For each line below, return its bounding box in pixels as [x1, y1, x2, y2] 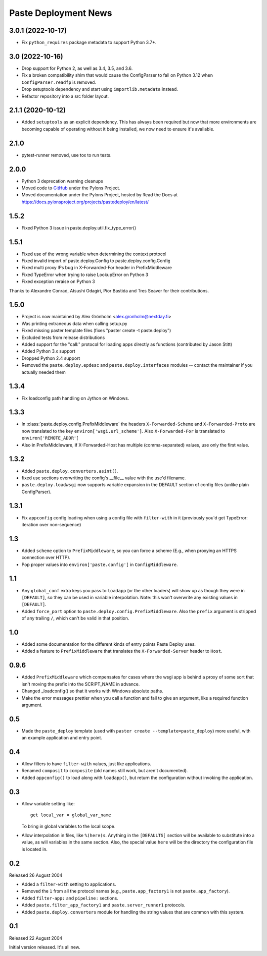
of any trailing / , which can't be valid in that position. [21, 615, 130, 621]
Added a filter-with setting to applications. [21, 881, 116, 887]
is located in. [21, 846, 48, 852]
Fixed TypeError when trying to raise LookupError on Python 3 [21, 272, 148, 278]
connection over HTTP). [21, 555, 71, 561]
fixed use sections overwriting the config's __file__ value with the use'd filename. [21, 475, 186, 481]
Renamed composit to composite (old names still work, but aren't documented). [21, 768, 188, 774]
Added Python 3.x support [21, 348, 76, 354]
